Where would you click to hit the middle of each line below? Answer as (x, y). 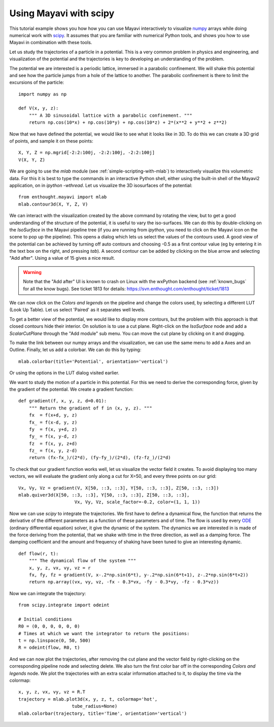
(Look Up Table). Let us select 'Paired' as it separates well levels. (77, 310)
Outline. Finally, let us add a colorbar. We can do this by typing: (75, 350)
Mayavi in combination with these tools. (51, 43)
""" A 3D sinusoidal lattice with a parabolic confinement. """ (110, 115)
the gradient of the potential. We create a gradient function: (72, 389)
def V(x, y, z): (39, 108)
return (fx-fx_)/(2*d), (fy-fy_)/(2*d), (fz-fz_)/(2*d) (100, 458)
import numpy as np (43, 94)
